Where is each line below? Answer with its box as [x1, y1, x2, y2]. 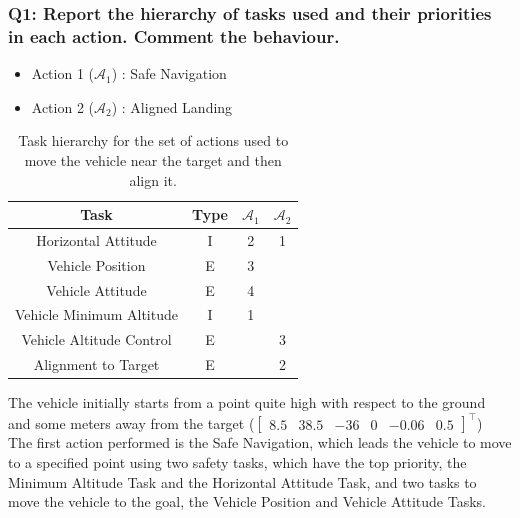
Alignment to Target [33, 354, 160, 375]
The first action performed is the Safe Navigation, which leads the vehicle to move [8, 432, 512, 453]
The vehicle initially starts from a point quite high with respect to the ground [8, 392, 486, 413]
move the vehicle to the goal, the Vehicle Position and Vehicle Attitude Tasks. [8, 491, 486, 512]
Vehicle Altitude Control [21, 329, 172, 350]
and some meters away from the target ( [8, 412, 255, 433]
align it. [129, 169, 177, 190]
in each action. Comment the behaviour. [8, 23, 340, 48]
